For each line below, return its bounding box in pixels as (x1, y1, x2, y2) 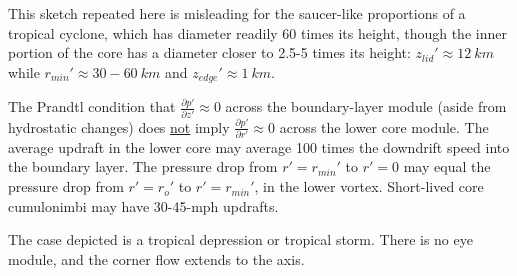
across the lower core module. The (279, 116, 489, 137)
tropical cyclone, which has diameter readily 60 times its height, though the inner (8, 22, 507, 43)
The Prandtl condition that (8, 96, 176, 117)
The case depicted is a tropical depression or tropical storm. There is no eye (8, 229, 473, 250)
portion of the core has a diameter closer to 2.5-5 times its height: (8, 42, 411, 63)
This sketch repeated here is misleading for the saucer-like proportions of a (8, 3, 466, 23)
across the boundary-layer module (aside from (225, 96, 507, 117)
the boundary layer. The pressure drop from (8, 156, 278, 177)
